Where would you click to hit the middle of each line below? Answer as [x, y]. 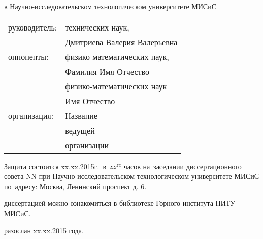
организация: [31, 115]
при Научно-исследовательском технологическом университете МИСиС [149, 176]
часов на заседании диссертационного [183, 166]
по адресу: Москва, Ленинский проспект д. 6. [75, 186]
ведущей [80, 130]
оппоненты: [28, 56]
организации [87, 145]
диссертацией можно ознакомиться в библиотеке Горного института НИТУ [120, 203]
